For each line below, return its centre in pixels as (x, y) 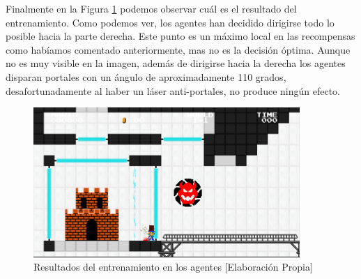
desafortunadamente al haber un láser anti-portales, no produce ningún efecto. (173, 90)
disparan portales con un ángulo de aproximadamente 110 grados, (146, 76)
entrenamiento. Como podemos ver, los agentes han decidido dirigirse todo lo (170, 22)
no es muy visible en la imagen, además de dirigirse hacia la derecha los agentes (176, 63)
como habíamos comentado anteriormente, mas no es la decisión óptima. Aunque (178, 49)
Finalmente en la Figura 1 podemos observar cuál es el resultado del (151, 8)
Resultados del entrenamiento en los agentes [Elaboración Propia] (173, 267)
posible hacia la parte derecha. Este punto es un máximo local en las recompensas (180, 36)
